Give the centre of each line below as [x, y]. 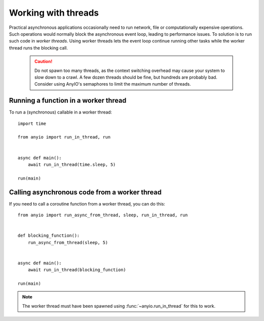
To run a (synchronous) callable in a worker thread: [61, 112]
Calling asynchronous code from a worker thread [85, 192]
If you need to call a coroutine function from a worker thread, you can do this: [87, 204]
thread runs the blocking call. [38, 48]
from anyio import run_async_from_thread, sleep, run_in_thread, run [103, 215]
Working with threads [54, 13]
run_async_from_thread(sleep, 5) [68, 242]
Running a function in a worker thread [68, 101]
